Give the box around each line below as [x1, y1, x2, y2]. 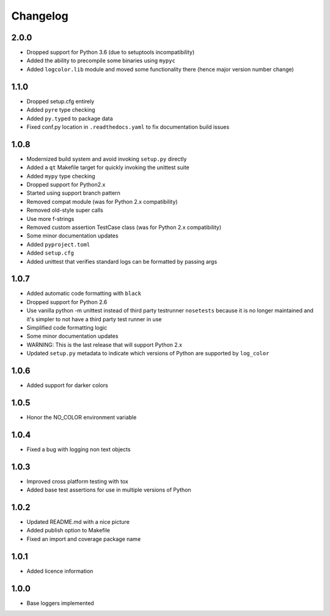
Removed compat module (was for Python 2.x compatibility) [26, 198, 178, 205]
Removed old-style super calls [26, 206, 103, 214]
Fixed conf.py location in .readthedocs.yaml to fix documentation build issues [26, 123, 230, 131]
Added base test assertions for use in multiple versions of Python [26, 486, 192, 494]
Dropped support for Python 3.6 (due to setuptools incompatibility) [26, 49, 195, 56]
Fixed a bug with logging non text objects [26, 446, 131, 453]
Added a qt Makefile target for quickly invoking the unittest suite [26, 164, 189, 171]
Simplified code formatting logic [26, 324, 108, 331]
